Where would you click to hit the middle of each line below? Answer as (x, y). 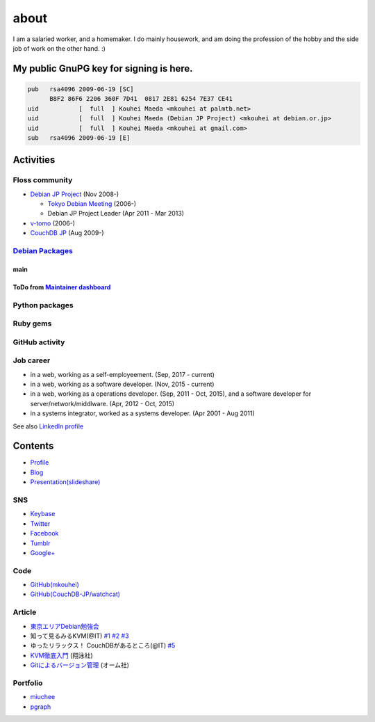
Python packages (43, 305)
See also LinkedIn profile (48, 426)
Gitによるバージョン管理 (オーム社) (80, 665)
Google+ (43, 552)
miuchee (43, 697)
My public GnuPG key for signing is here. (103, 69)
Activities (34, 160)
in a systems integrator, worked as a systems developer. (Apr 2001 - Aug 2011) (142, 413)
